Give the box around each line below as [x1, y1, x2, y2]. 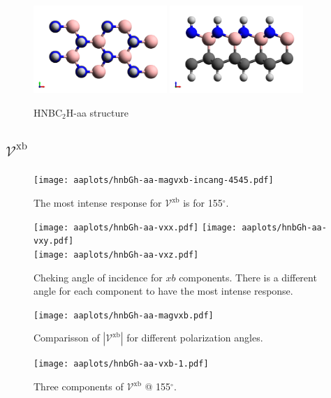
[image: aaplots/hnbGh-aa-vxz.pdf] [34, 249, 199, 260]
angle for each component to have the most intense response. [34, 283, 293, 298]
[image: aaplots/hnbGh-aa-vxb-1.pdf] [34, 359, 209, 369]
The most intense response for [34, 196, 162, 210]
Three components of [34, 379, 124, 394]
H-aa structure [66, 105, 128, 119]
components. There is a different [179, 270, 317, 284]
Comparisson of [34, 330, 100, 345]
